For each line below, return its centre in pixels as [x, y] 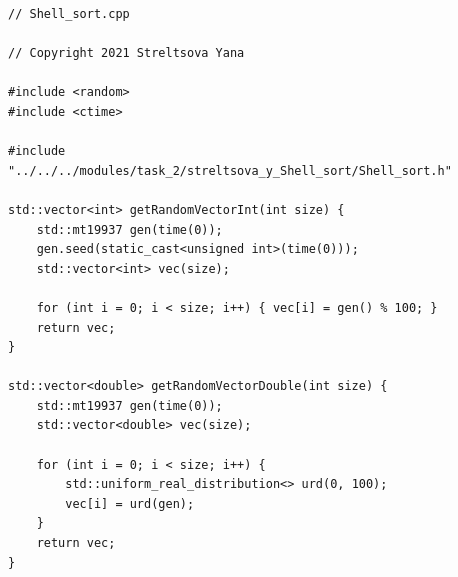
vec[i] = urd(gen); [130, 503]
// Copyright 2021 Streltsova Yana [126, 53]
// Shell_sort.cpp [69, 14]
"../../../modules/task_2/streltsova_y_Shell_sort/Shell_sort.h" [230, 170]
